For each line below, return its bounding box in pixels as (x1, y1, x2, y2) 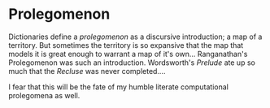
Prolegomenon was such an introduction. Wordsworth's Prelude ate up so (8, 58, 256, 67)
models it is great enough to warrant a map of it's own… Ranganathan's (8, 49, 248, 58)
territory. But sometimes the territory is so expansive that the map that (8, 40, 244, 50)
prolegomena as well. (8, 90, 81, 100)
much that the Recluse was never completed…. (8, 66, 166, 76)
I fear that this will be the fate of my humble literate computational (8, 82, 229, 92)
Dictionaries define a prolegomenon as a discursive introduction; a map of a (8, 32, 263, 41)
